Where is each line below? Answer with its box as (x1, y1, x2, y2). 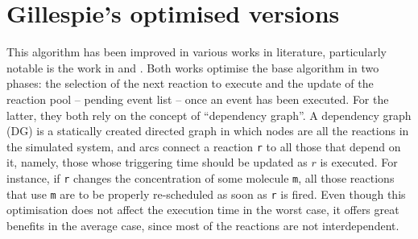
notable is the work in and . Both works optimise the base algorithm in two (6, 59, 379, 76)
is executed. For (320, 154, 398, 171)
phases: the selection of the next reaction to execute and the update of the (6, 75, 374, 92)
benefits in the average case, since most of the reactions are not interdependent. (6, 216, 399, 233)
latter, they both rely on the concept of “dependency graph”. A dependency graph (6, 106, 412, 123)
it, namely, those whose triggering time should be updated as (6, 154, 308, 171)
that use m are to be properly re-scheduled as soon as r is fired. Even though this (6, 185, 406, 202)
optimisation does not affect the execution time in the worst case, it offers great (6, 201, 399, 218)
